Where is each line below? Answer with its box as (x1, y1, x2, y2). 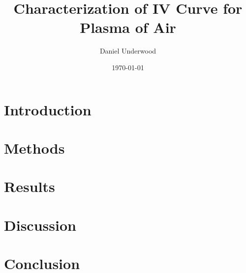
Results (4, 176, 55, 196)
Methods (4, 137, 65, 158)
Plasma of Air (80, 17, 176, 37)
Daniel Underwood (99, 46, 156, 56)
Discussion (4, 215, 76, 235)
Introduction (4, 99, 92, 119)
